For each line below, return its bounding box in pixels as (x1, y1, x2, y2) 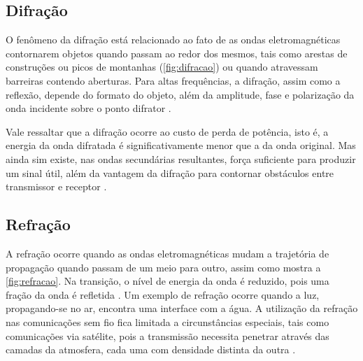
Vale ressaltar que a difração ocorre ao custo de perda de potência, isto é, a (6, 124, 329, 139)
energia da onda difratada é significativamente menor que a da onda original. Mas (6, 138, 356, 153)
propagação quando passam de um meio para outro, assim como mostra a (6, 260, 321, 274)
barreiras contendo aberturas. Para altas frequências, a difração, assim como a (6, 73, 341, 87)
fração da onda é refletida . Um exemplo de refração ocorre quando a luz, (6, 287, 320, 302)
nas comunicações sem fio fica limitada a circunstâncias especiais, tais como (6, 314, 329, 329)
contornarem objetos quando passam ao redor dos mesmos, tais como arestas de (6, 45, 348, 60)
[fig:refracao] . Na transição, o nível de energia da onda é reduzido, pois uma (6, 274, 329, 288)
